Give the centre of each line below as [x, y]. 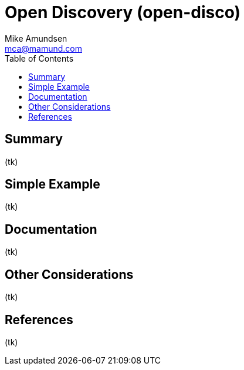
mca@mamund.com [43, 48]
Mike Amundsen [36, 38]
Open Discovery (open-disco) [123, 12]
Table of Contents [39, 58]
